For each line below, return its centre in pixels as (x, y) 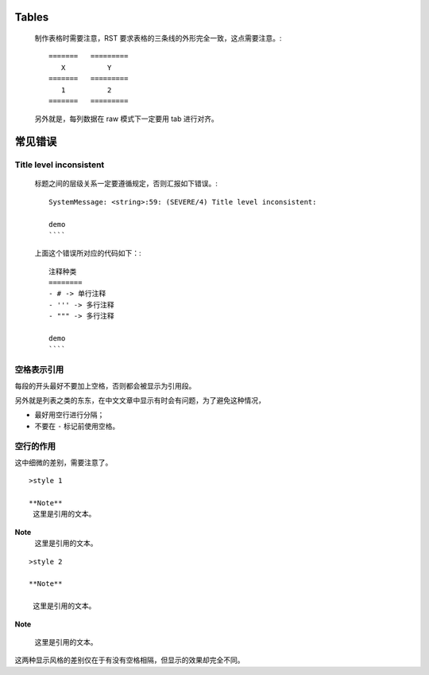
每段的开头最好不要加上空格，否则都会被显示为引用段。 (105, 385)
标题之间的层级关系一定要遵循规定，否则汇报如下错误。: (126, 184)
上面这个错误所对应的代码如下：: (88, 253)
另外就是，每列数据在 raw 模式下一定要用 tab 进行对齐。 (126, 119)
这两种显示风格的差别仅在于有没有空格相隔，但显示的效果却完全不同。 (129, 660)
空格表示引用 (39, 370)
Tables (32, 17)
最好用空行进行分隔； (70, 415)
